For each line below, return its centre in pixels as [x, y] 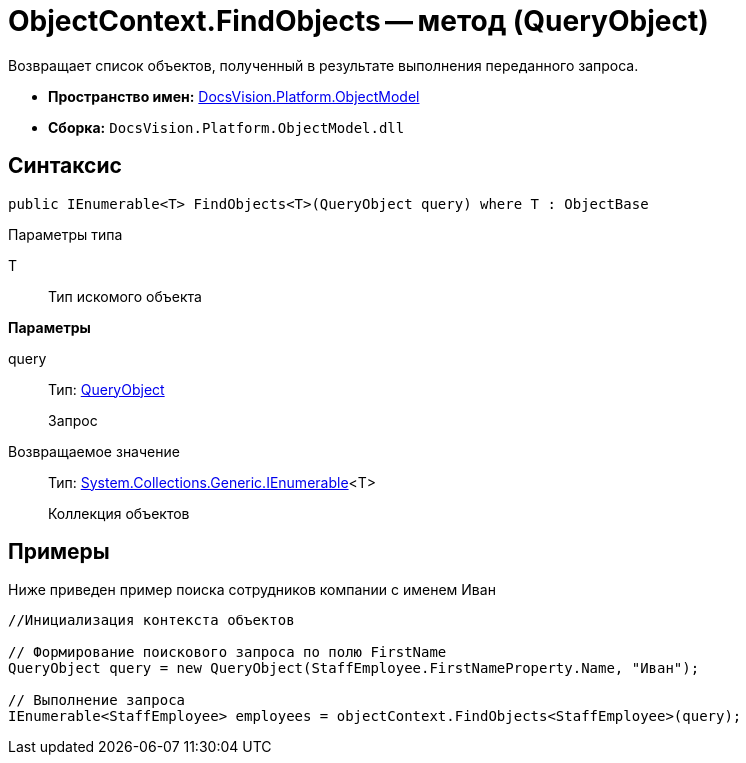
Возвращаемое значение [94, 451]
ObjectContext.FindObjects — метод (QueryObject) [358, 21]
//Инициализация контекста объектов [151, 620]
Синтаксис [65, 166]
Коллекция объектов [119, 513]
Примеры [59, 552]
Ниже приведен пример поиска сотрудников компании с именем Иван [252, 590]
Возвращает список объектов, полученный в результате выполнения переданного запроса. [323, 65]
